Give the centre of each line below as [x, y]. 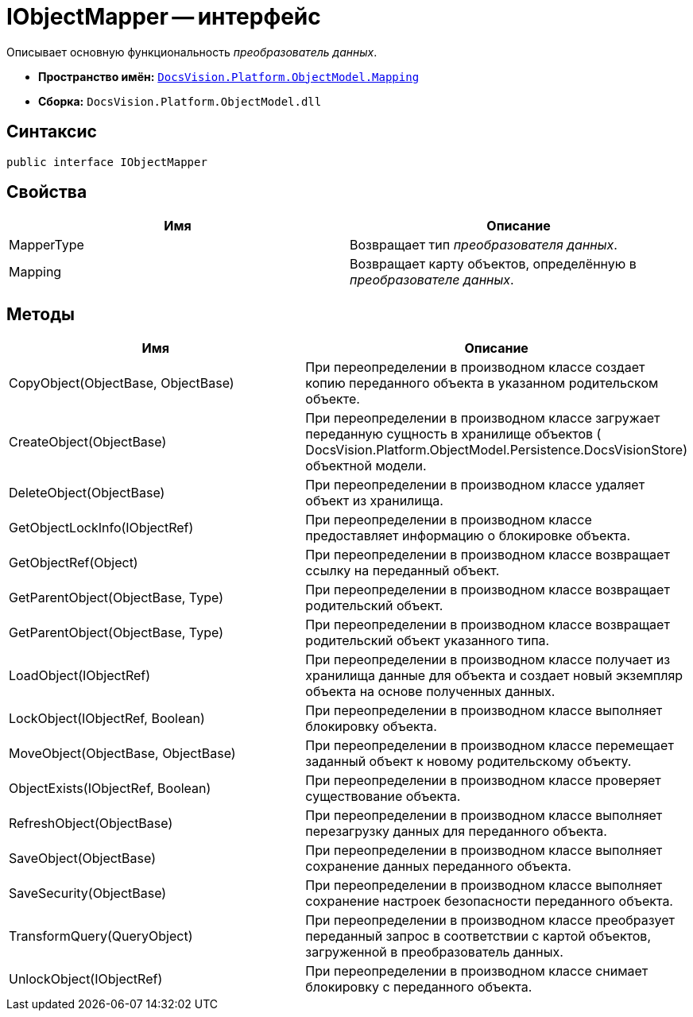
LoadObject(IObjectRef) [80, 676]
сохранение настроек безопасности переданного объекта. [489, 901]
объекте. [333, 399]
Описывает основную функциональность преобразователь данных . [192, 52]
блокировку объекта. [371, 727]
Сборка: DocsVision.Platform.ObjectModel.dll [180, 101]
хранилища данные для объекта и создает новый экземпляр [494, 676]
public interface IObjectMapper [107, 162]
